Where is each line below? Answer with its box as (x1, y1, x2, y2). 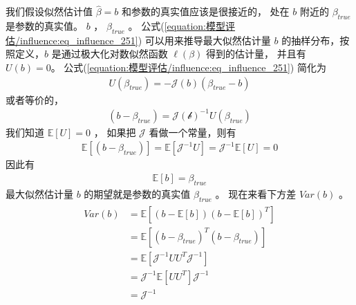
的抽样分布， (281, 33, 340, 47)
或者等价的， (6, 92, 64, 107)
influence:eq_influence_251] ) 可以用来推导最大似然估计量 (19, 33, 271, 47)
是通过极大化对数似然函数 (51, 46, 168, 61)
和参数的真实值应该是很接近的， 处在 (121, 4, 290, 19)
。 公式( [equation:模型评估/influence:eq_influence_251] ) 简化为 (50, 60, 326, 74)
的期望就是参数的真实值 (84, 186, 191, 201)
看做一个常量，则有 (149, 124, 236, 139)
